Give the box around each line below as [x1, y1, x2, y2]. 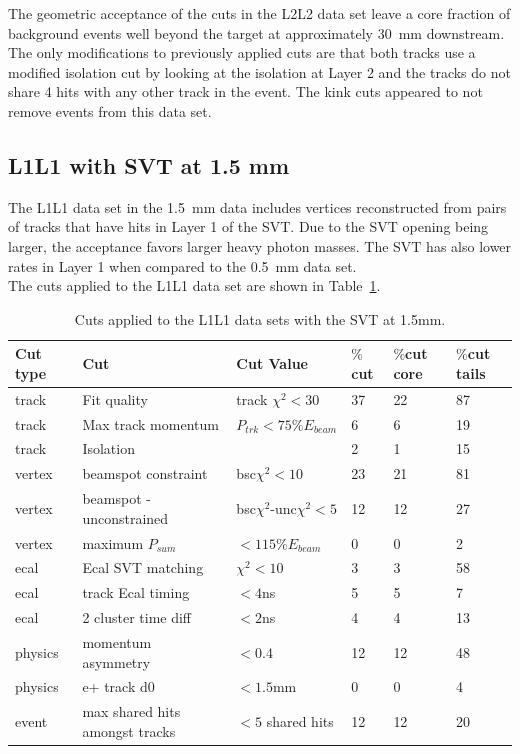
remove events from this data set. [8, 100, 212, 121]
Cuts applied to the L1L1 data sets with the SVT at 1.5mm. [74, 308, 446, 329]
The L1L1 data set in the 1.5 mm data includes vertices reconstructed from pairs [8, 196, 507, 217]
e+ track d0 [82, 676, 155, 697]
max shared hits [82, 701, 181, 722]
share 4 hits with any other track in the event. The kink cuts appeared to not [8, 81, 483, 102]
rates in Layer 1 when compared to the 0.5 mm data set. [8, 255, 357, 276]
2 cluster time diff [82, 607, 192, 628]
